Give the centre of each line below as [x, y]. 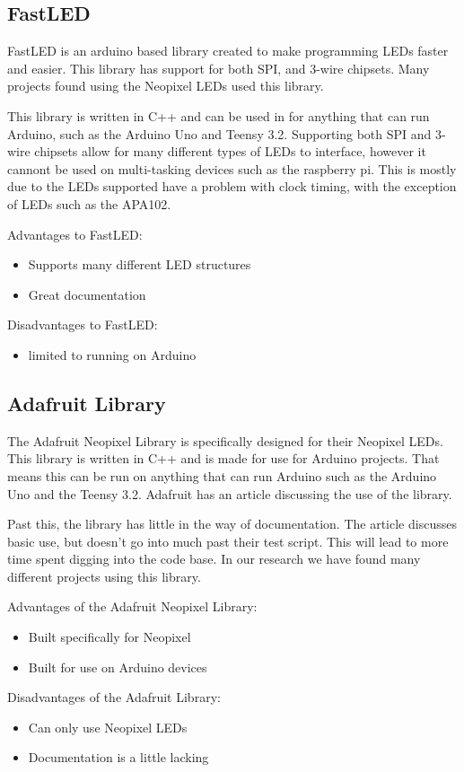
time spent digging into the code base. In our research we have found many [214, 559]
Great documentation [87, 294]
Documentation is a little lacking [118, 757]
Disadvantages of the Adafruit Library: [114, 697]
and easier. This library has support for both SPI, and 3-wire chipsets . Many [219, 68]
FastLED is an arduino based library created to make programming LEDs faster [228, 51]
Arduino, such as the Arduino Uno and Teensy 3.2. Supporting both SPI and [219, 133]
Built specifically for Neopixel [109, 637]
